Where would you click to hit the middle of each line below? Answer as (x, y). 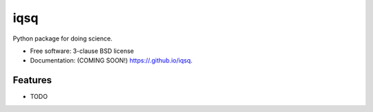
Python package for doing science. (63, 38)
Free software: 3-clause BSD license (82, 51)
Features (32, 80)
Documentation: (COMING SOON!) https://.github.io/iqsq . (111, 60)
